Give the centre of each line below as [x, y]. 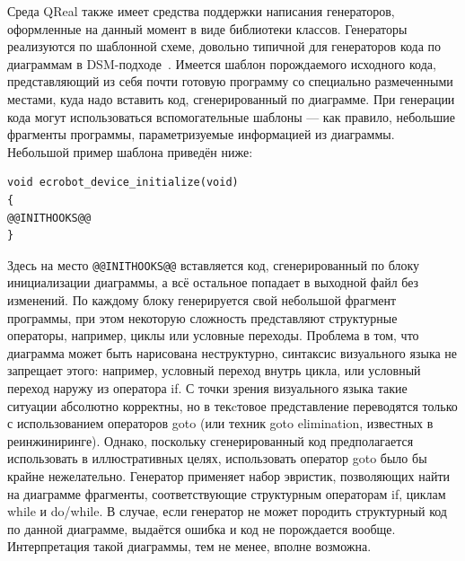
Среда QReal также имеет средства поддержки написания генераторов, [201, 11]
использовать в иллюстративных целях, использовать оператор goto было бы [217, 458]
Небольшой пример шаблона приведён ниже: [130, 151]
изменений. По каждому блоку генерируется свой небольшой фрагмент [202, 299]
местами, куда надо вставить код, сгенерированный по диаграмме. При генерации [231, 98]
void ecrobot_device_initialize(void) [123, 183]
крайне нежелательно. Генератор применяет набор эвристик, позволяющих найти [229, 475]
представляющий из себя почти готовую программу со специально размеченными [230, 81]
